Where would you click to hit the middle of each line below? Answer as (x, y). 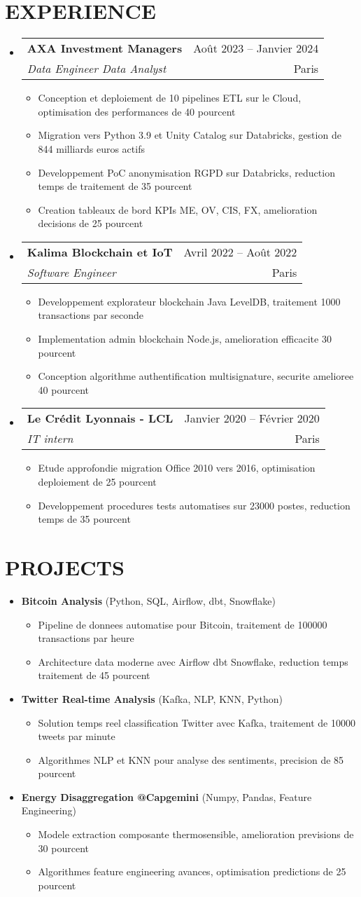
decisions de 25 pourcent (91, 223)
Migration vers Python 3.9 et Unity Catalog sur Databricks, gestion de (190, 135)
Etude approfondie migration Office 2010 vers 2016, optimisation (177, 468)
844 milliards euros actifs (91, 148)
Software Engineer (71, 272)
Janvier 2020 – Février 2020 (252, 418)
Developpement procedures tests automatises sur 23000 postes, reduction (194, 505)
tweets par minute (77, 736)
